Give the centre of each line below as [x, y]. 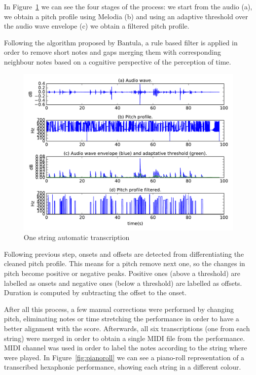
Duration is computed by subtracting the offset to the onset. [95, 292]
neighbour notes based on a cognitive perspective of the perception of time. [118, 61]
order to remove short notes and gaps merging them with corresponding [113, 52]
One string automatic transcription [77, 237]
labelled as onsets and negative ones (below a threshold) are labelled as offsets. [123, 283]
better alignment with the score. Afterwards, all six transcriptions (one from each [127, 328]
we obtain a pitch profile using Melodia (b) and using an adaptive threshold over [126, 16]
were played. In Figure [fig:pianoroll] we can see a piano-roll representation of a [124, 357]
